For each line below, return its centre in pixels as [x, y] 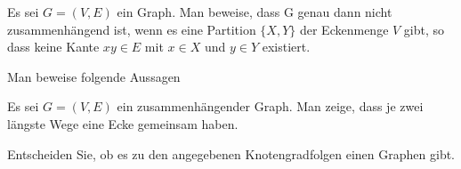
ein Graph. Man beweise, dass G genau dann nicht [255, 12]
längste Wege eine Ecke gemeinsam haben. [123, 123]
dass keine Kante [53, 47]
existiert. [286, 47]
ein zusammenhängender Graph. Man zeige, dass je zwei [270, 106]
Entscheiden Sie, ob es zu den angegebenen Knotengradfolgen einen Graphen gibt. [231, 153]
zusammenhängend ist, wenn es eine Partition [132, 29]
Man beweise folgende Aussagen [94, 76]
